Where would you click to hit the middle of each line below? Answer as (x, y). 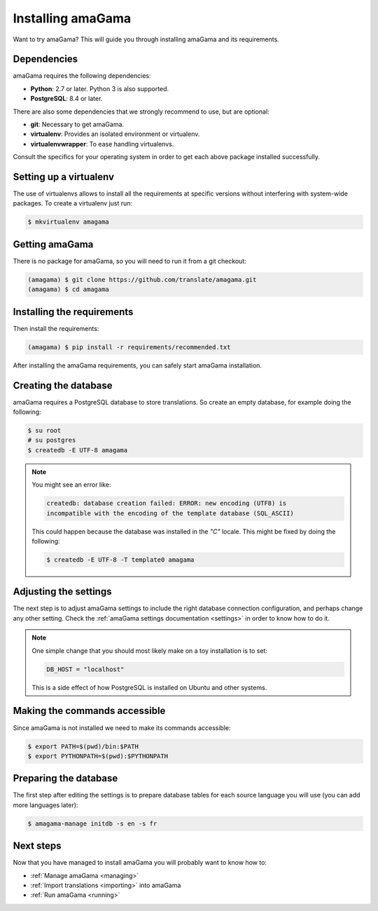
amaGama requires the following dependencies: (82, 76)
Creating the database (63, 385)
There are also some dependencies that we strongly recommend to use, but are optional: (141, 112)
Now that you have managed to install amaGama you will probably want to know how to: (140, 863)
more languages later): (45, 805)
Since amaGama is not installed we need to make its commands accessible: (122, 728)
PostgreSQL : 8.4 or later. (66, 99)
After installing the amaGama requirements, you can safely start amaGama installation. (138, 365)
